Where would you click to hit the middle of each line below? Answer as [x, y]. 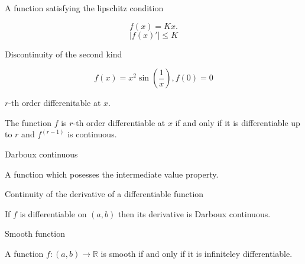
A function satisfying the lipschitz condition [84, 8]
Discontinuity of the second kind [64, 54]
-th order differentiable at [119, 122]
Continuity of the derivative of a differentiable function [104, 194]
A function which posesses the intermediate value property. [112, 174]
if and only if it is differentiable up [238, 122]
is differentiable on [53, 213]
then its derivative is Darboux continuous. [194, 213]
